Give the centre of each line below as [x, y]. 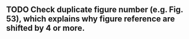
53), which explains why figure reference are [91, 19]
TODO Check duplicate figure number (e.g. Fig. [95, 10]
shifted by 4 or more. [45, 28]
